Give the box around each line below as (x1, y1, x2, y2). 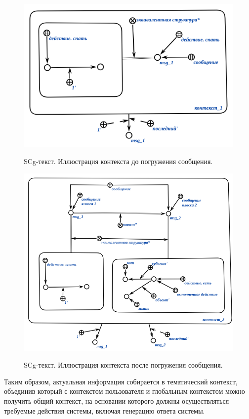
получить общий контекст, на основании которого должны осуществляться (4, 395, 229, 406)
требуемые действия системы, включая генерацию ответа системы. (4, 405, 205, 416)
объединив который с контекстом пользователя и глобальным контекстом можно (4, 386, 245, 396)
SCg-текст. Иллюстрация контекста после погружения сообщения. (24, 360, 223, 370)
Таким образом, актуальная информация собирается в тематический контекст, (4, 376, 238, 386)
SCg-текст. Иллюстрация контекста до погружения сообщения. (24, 156, 213, 167)
